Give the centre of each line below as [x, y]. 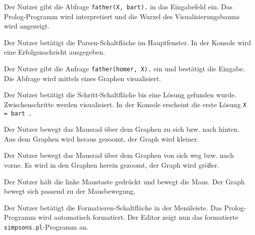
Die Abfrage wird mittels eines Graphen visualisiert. [82, 78]
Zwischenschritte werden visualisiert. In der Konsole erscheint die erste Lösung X [125, 104]
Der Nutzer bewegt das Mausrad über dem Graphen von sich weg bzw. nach [119, 155]
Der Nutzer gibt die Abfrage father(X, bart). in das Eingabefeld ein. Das [118, 6]
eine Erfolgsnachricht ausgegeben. [55, 52]
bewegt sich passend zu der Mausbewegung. [70, 191]
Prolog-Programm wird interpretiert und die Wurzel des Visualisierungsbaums [122, 16]
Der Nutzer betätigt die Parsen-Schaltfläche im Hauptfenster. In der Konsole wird [127, 42]
